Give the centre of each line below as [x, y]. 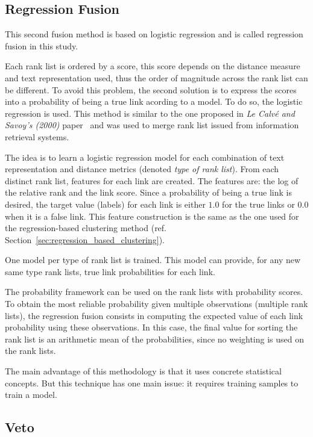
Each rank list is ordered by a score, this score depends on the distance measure [153, 66]
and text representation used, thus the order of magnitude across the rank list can [156, 77]
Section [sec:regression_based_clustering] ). [85, 239]
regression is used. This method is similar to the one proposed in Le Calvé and [150, 113]
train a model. [31, 395]
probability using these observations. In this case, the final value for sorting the [151, 327]
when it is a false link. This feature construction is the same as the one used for [152, 216]
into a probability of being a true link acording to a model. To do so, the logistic [154, 101]
